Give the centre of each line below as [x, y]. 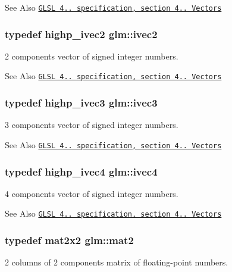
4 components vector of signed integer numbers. [92, 193]
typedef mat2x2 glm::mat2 [69, 240]
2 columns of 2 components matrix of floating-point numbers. [117, 262]
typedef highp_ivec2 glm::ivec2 [81, 34]
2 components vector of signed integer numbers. [92, 56]
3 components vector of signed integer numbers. [92, 125]
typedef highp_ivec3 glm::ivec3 [81, 103]
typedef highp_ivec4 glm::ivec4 [81, 171]
